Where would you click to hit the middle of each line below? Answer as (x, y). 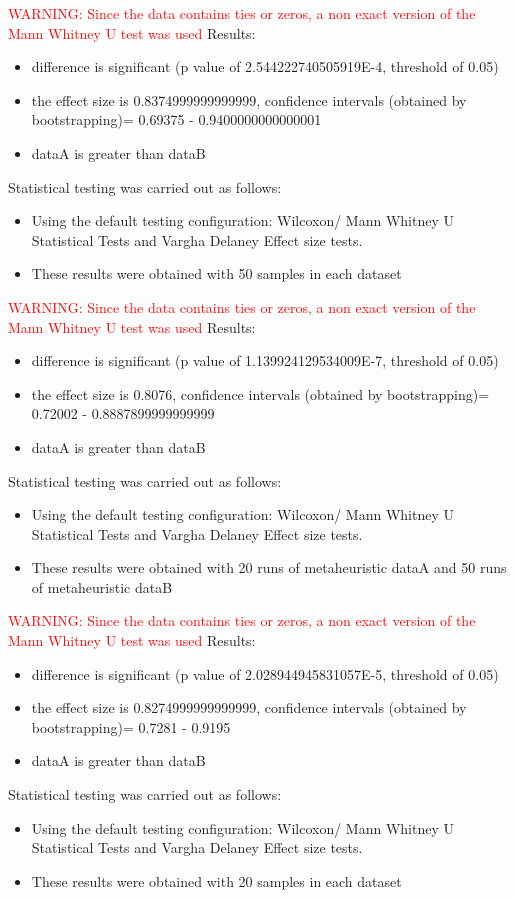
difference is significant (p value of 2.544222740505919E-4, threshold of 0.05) (265, 66)
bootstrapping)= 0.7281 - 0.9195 (131, 726)
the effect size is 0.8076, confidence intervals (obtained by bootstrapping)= (260, 393)
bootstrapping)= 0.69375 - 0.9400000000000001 (176, 119)
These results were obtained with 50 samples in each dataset (216, 273)
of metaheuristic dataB (102, 586)
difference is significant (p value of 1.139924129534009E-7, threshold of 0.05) (265, 360)
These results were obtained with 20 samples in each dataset (216, 880)
